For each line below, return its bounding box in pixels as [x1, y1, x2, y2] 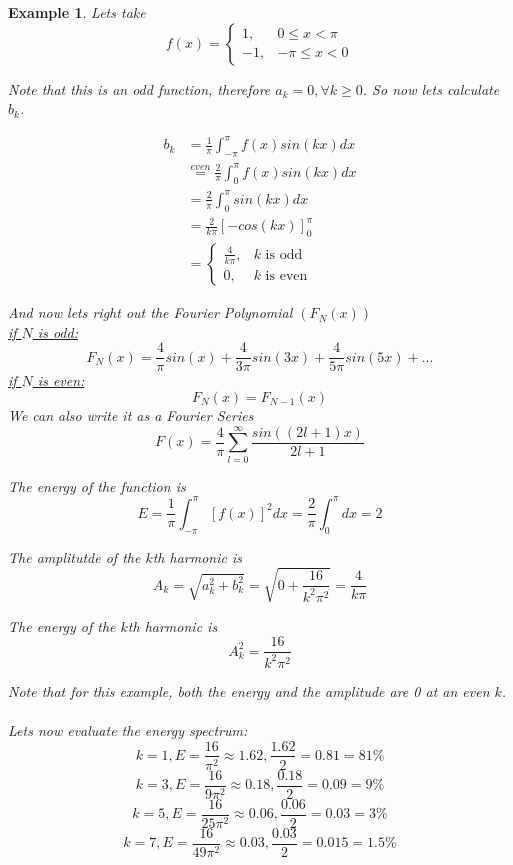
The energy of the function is [8, 475, 186, 496]
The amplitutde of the [8, 546, 141, 567]
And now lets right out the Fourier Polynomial [8, 302, 293, 323]
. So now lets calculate [362, 78, 500, 99]
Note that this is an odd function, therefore [8, 78, 271, 99]
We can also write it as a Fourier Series [8, 404, 254, 425]
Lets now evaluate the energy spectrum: [8, 719, 248, 740]
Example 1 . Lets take [8, 2, 146, 22]
